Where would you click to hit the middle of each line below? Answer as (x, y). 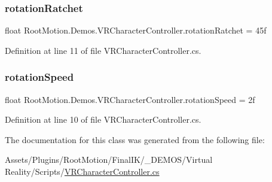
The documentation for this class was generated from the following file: (135, 139)
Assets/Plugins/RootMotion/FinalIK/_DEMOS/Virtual (109, 160)
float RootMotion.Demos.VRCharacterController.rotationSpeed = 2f (130, 99)
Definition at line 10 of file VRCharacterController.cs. (103, 119)
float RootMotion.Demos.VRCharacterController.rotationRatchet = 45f (136, 30)
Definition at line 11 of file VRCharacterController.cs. (103, 50)
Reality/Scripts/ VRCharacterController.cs (82, 171)
